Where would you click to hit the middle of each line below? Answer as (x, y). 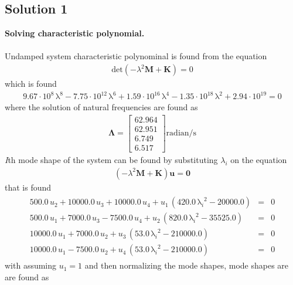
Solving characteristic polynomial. (75, 33)
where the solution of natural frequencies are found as (101, 107)
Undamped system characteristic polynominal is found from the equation (136, 56)
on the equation (259, 159)
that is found (28, 187)
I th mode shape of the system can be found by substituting (111, 159)
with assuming (31, 265)
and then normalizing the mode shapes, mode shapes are (187, 265)
